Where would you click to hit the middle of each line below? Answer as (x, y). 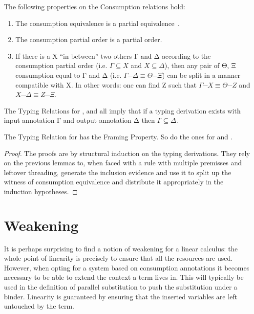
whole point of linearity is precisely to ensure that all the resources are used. (118, 258)
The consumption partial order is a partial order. (89, 39)
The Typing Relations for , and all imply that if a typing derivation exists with (122, 110)
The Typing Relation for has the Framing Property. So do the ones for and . (118, 136)
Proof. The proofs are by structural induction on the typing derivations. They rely (127, 153)
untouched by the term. (39, 306)
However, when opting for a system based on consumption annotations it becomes (127, 267)
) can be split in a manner (201, 75)
